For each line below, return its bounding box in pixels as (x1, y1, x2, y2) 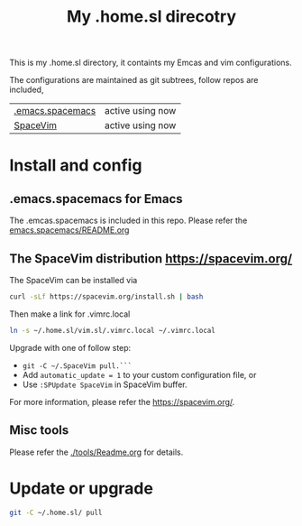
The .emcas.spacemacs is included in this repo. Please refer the (9, 215, 248, 226)
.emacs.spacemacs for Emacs (9, 191, 183, 207)
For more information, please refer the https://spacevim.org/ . (9, 396, 235, 407)
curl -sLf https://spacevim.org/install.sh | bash (9, 292, 204, 301)
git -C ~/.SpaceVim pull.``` (22, 361, 133, 371)
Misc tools (9, 422, 69, 438)
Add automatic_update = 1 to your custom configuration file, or (22, 369, 257, 380)
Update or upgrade (9, 478, 153, 498)
